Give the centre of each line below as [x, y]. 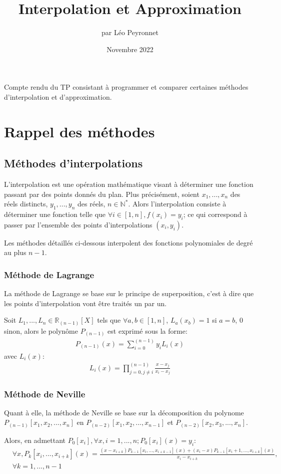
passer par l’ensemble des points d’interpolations [78, 224]
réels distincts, [26, 204]
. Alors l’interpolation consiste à [177, 204]
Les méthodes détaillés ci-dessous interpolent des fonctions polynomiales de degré [128, 242]
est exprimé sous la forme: [147, 330]
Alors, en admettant [35, 440]
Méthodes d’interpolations [73, 163]
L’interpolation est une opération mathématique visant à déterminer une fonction [129, 184]
